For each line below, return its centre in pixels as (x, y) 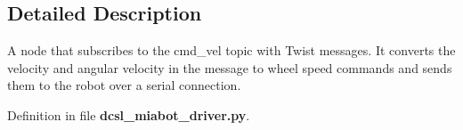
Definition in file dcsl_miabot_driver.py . (129, 114)
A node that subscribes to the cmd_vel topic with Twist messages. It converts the (231, 50)
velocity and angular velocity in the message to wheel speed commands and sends (230, 67)
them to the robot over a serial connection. (124, 85)
